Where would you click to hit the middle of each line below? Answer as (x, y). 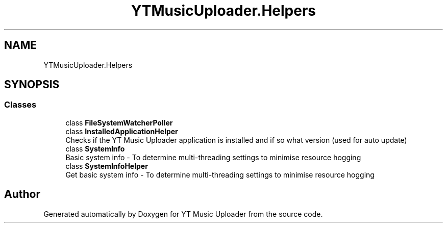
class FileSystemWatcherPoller (119, 122)
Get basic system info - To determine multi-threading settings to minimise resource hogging (220, 174)
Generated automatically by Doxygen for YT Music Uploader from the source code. (183, 214)
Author (22, 194)
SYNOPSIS (32, 85)
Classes (20, 105)
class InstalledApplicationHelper (122, 131)
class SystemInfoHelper (107, 166)
